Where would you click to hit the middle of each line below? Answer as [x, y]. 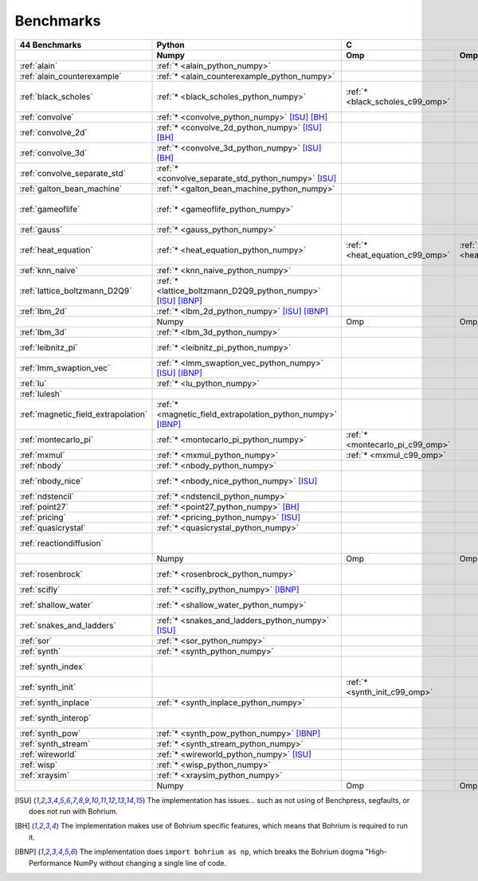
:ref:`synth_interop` [55, 718]
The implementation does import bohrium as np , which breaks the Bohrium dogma [221, 852]
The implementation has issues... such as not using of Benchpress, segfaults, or [278, 800]
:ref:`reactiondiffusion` [61, 543]
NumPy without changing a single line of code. [150, 863]
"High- [376, 852]
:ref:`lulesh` [41, 394]
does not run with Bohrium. [74, 811]
